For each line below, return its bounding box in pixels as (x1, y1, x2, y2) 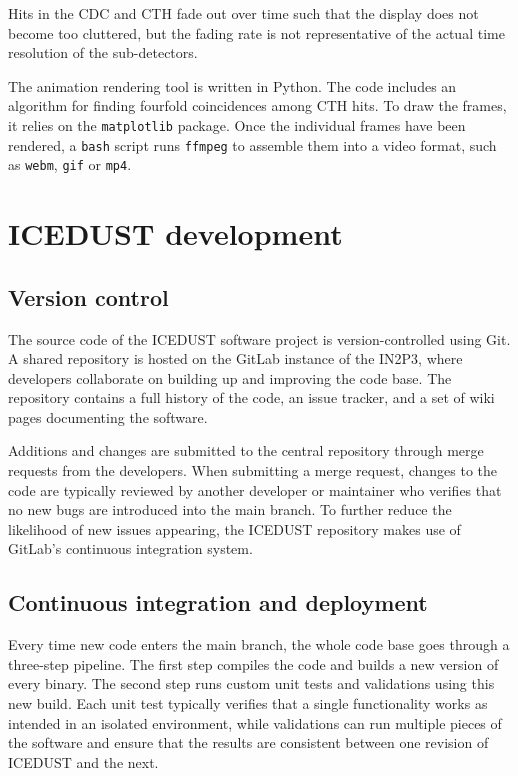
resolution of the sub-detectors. (8, 42, 198, 63)
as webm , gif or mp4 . (8, 154, 132, 175)
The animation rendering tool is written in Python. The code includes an (8, 75, 457, 96)
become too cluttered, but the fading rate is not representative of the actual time (8, 22, 505, 43)
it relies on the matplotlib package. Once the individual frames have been (8, 114, 466, 135)
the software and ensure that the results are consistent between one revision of (8, 732, 489, 753)
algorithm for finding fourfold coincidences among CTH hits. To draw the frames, (8, 95, 507, 116)
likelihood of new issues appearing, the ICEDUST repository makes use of (8, 518, 461, 539)
